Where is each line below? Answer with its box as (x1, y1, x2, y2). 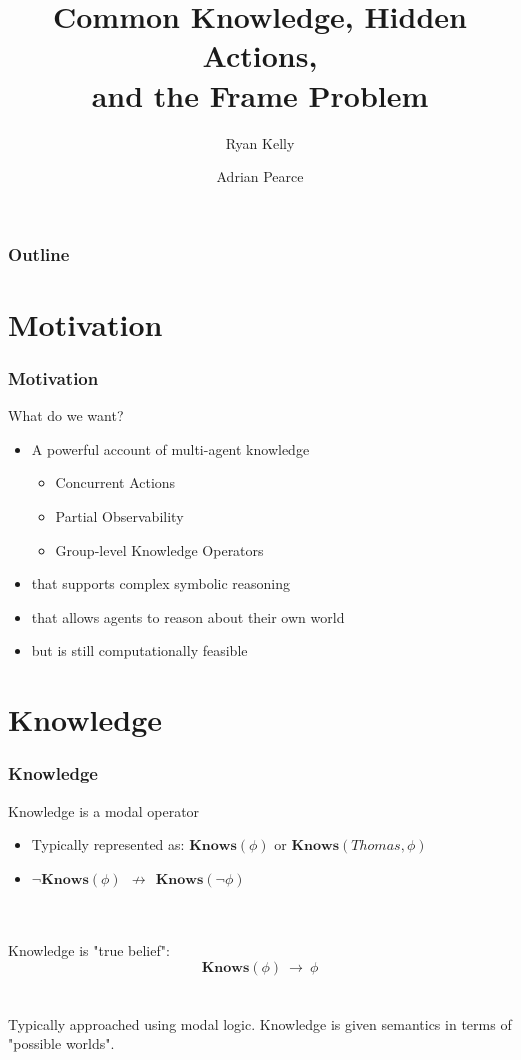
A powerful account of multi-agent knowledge (31, 438, 310, 459)
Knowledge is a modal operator (8, 800, 200, 821)
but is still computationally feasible (31, 640, 248, 661)
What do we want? (8, 405, 124, 426)
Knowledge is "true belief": (8, 939, 170, 960)
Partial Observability (55, 505, 184, 526)
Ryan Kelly (225, 132, 295, 153)
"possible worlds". (8, 1033, 115, 1054)
